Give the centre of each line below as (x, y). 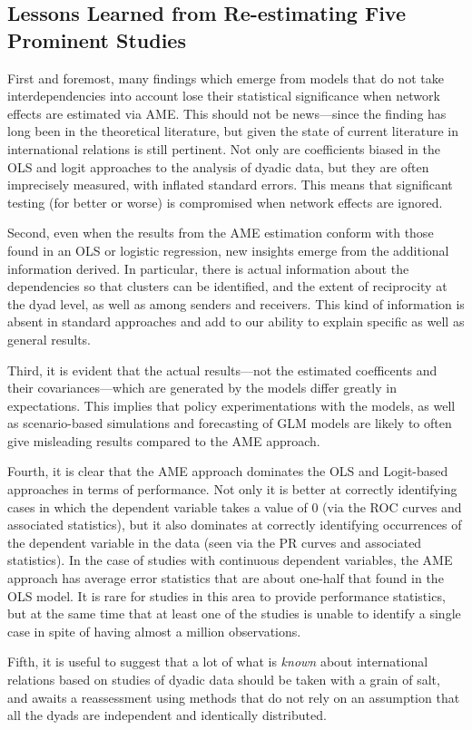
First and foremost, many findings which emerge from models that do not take (226, 78)
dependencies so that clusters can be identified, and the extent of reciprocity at (227, 286)
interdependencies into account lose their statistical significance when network (224, 96)
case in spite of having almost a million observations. (154, 631)
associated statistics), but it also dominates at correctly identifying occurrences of (235, 525)
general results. (49, 339)
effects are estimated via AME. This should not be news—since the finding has (227, 113)
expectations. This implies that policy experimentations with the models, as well (231, 405)
